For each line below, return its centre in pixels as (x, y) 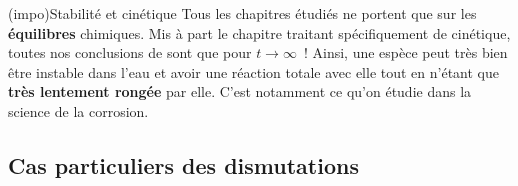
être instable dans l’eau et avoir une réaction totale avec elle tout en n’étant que (254, 71)
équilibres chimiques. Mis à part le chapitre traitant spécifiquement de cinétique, (259, 32)
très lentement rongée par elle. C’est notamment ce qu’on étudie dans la (240, 91)
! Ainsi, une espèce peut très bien (405, 52)
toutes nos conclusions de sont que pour (130, 52)
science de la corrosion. (78, 110)
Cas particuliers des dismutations (183, 164)
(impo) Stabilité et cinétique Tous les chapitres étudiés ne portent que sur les (242, 13)
